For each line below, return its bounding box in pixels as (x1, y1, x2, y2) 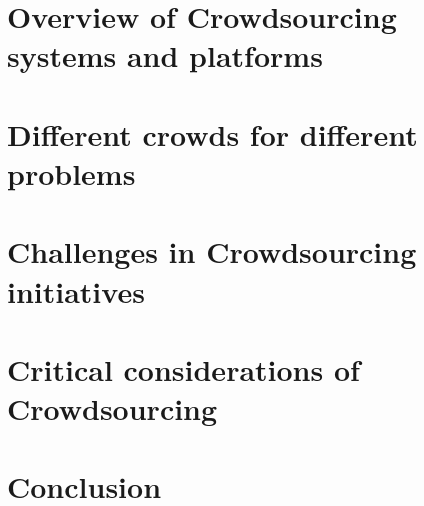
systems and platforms (7, 35, 323, 76)
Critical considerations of (7, 348, 360, 389)
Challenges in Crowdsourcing (7, 231, 417, 272)
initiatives (7, 270, 145, 311)
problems (7, 152, 136, 193)
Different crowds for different (7, 113, 418, 154)
